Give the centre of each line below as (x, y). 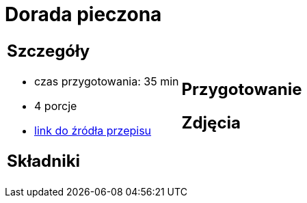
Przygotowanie (242, 89)
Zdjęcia (211, 122)
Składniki (44, 161)
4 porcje (56, 106)
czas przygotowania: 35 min (107, 81)
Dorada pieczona (83, 14)
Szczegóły (49, 51)
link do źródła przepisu (93, 130)
